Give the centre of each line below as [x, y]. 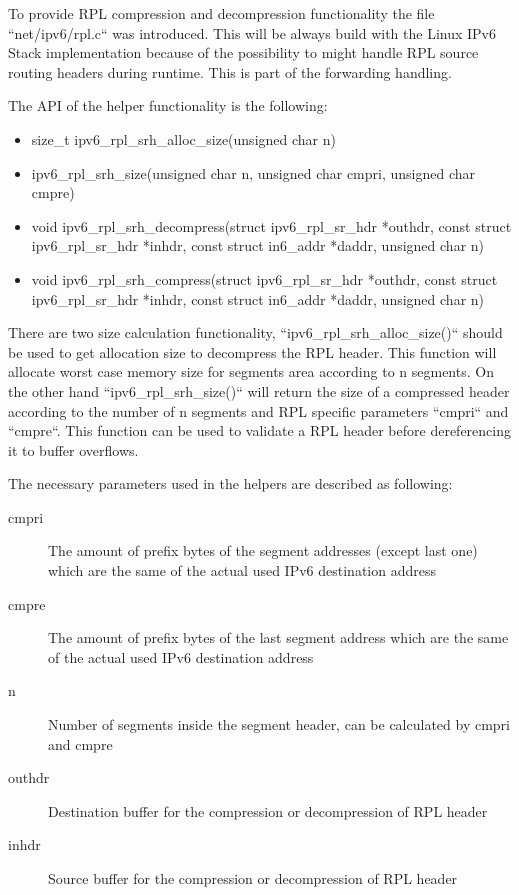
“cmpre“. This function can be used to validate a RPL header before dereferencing [259, 430]
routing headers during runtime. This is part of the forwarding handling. [230, 71]
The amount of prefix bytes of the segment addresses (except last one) [263, 550]
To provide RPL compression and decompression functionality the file [221, 13]
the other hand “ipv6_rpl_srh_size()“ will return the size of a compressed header [259, 390]
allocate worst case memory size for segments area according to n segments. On [251, 371]
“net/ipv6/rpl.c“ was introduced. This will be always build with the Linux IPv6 [252, 32]
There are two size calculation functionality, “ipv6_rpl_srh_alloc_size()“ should [255, 332]
